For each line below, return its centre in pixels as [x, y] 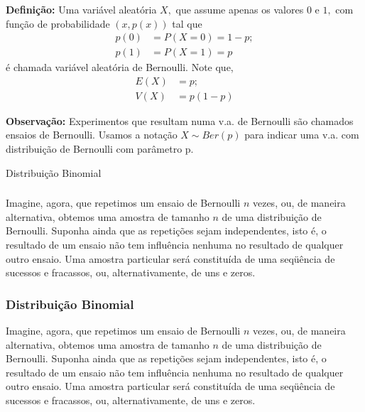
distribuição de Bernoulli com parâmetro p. [100, 149]
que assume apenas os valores [240, 9]
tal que [187, 23]
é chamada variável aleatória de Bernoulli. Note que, [120, 67]
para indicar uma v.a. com [302, 135]
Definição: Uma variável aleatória [81, 9]
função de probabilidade [58, 23]
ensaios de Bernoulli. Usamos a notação [92, 135]
